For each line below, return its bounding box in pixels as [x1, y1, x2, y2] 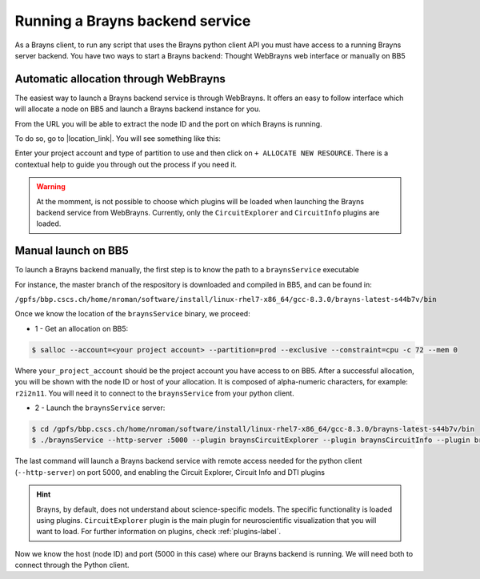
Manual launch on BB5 [14, 244, 129, 258]
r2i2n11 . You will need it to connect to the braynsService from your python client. [14, 388, 295, 398]
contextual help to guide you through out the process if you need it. [14, 159, 238, 169]
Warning [36, 182, 66, 191]
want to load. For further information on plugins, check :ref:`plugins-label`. [36, 527, 282, 537]
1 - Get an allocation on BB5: [34, 324, 129, 333]
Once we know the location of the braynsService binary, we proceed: [14, 309, 251, 319]
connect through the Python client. [14, 561, 130, 570]
